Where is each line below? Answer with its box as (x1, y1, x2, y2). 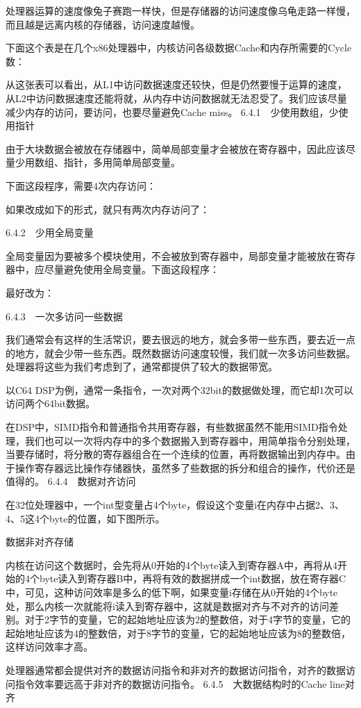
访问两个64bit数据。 (6, 396, 96, 411)
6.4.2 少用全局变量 (6, 225, 94, 240)
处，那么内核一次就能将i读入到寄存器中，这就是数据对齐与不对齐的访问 (6, 598, 329, 613)
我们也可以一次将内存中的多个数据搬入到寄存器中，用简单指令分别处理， (24, 433, 355, 447)
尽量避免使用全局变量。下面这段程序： (44, 262, 219, 277)
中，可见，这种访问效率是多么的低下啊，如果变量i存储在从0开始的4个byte (6, 585, 338, 599)
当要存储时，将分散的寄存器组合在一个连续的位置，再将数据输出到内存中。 (6, 447, 346, 461)
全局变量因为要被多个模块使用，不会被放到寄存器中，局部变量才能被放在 (6, 248, 336, 263)
